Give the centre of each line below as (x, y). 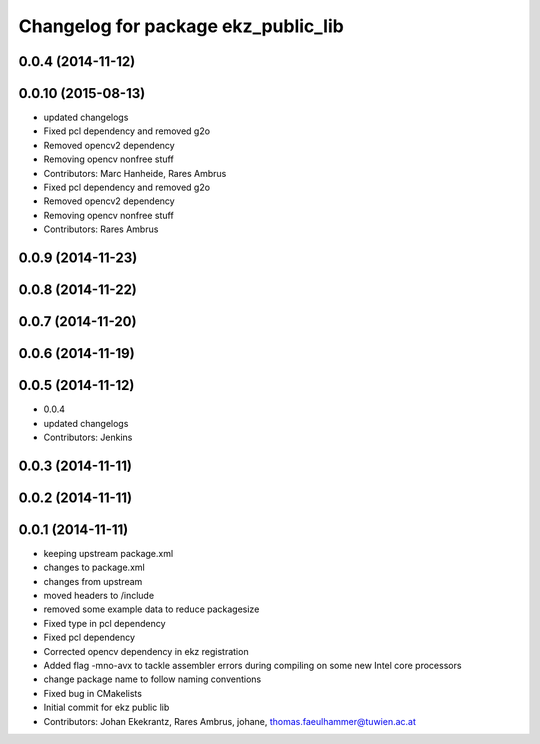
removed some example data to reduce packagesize (151, 609)
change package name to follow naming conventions (152, 679)
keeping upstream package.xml (108, 553)
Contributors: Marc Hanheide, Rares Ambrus (135, 173)
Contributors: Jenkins (88, 437)
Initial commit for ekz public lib (106, 707)
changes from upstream (93, 581)
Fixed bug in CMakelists (92, 693)
